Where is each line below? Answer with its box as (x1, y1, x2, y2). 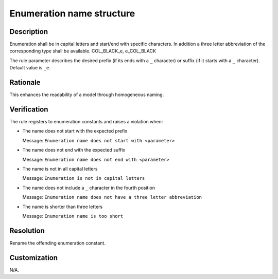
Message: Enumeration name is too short (22, 213, 124, 219)
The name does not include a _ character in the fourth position (22, 184, 155, 191)
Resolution (9, 226, 45, 235)
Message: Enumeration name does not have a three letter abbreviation (22, 194, 202, 200)
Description (9, 27, 48, 36)
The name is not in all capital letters (22, 166, 98, 172)
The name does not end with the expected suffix (22, 147, 126, 153)
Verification (9, 105, 48, 114)
